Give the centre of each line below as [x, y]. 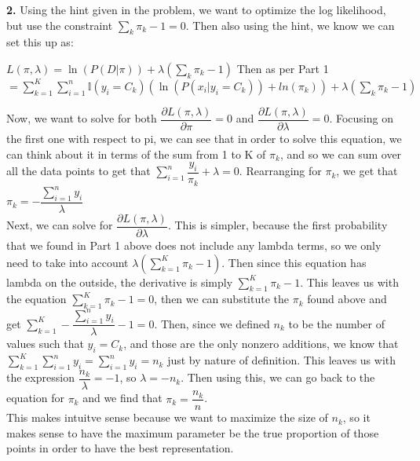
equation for [35, 398]
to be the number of [336, 323]
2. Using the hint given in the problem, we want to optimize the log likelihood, [196, 9]
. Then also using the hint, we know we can [290, 25]
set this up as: [40, 42]
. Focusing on [361, 118]
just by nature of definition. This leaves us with [282, 360]
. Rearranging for [280, 171]
